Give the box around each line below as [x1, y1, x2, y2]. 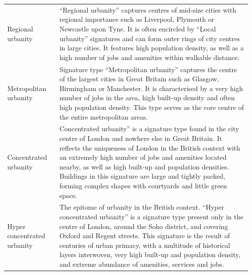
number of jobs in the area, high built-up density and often [59, 92, 235, 103]
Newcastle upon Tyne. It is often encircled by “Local [59, 23, 216, 33]
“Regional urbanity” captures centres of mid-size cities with [59, 4, 236, 15]
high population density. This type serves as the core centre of [59, 102, 244, 112]
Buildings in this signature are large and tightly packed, [59, 171, 225, 181]
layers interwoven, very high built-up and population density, [59, 249, 240, 260]
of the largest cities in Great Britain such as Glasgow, [59, 74, 219, 84]
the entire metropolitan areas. [59, 111, 148, 122]
